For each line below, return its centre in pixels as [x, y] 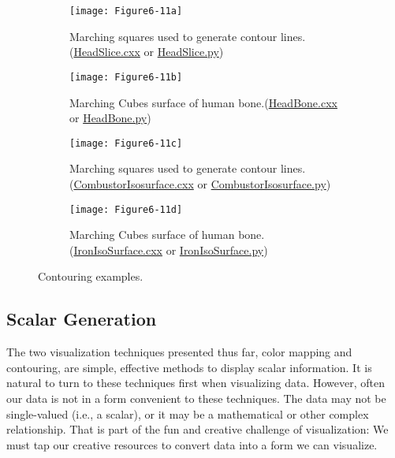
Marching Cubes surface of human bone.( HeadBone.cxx [203, 102]
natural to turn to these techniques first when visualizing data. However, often [196, 383]
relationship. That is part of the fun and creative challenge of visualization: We [197, 429]
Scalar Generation [82, 319]
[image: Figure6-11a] [126, 11]
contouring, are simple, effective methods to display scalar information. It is [189, 367]
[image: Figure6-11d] [126, 209]
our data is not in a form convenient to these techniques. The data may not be [196, 398]
